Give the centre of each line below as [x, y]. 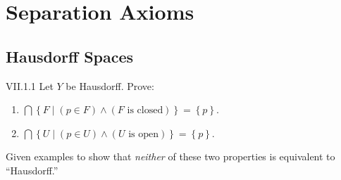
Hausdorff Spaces [70, 56]
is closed [145, 111]
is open [143, 134]
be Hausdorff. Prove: [110, 85]
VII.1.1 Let [30, 85]
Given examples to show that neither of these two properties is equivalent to [170, 156]
